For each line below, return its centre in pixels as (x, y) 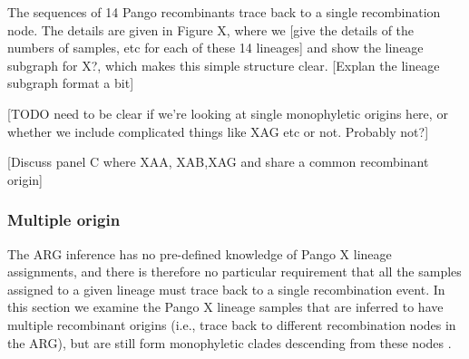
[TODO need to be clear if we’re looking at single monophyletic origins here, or (228, 113)
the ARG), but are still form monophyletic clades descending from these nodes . (230, 342)
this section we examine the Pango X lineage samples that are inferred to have (225, 307)
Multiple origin (64, 220)
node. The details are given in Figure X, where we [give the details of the (211, 29)
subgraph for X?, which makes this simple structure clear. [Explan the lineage (224, 65)
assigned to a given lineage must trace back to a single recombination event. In (226, 289)
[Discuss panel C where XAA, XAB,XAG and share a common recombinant (218, 162)
